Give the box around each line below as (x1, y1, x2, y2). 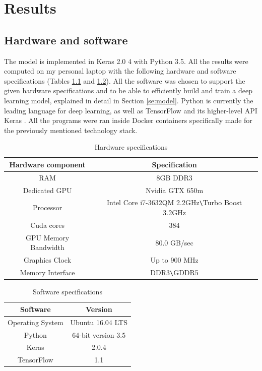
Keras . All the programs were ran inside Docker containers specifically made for (4, 115, 252, 126)
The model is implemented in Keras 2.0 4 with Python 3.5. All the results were (4, 55, 248, 66)
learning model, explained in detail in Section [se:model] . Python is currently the (4, 95, 253, 105)
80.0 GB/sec (155, 237, 193, 248)
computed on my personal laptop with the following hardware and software (4, 66, 236, 76)
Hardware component (9, 159, 86, 169)
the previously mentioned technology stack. (4, 125, 138, 135)
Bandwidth (30, 242, 64, 253)
